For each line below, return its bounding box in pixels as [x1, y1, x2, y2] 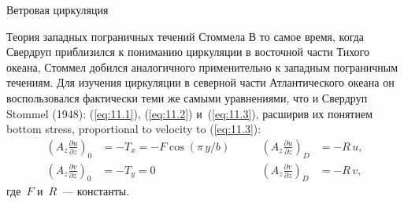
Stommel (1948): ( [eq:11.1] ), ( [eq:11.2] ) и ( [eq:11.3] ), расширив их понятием [6, 105, 373, 121]
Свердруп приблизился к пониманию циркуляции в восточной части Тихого [6, 43, 370, 60]
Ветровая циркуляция [6, 2, 109, 17]
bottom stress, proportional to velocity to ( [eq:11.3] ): [6, 121, 261, 137]
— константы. [62, 183, 130, 199]
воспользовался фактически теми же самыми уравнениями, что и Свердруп [6, 89, 368, 106]
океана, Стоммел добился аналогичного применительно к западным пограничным [6, 58, 398, 75]
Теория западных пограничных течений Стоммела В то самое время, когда [6, 28, 365, 44]
